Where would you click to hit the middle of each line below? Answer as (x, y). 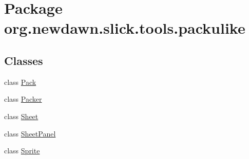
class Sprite (22, 151)
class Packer (23, 99)
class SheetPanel (30, 133)
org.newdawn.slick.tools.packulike (125, 28)
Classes (24, 60)
